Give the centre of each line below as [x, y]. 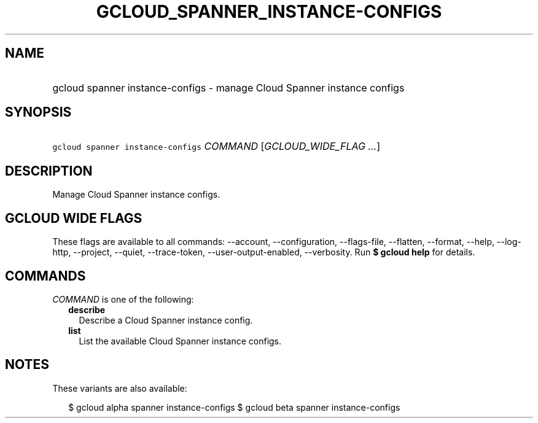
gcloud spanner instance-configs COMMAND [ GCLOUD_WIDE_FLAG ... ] [216, 146]
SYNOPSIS [38, 112]
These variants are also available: [120, 388]
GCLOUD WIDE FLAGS [74, 218]
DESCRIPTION [49, 171]
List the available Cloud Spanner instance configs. [180, 341]
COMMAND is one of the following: [123, 299]
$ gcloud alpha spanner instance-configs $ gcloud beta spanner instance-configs [234, 407]
